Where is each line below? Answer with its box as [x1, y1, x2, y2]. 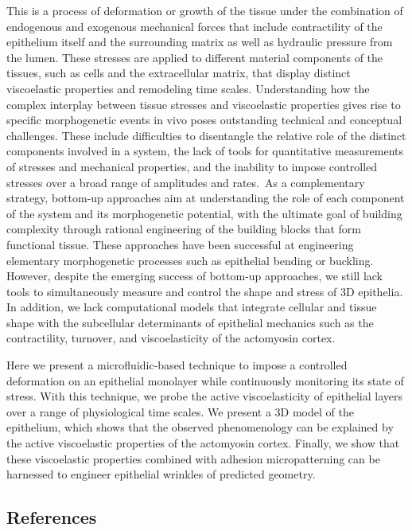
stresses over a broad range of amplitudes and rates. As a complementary [6, 174, 365, 190]
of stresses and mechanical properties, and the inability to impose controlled [6, 158, 378, 174]
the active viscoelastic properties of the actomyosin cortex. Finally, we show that [6, 435, 400, 451]
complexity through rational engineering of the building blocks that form [6, 221, 361, 237]
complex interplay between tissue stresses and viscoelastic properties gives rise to [6, 96, 401, 112]
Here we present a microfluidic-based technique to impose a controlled [6, 357, 348, 373]
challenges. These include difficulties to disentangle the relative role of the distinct [6, 127, 406, 143]
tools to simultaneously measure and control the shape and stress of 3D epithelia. [6, 283, 403, 299]
